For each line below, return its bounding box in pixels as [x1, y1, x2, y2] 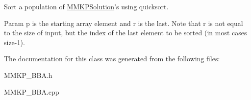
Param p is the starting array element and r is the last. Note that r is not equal [4, 18, 243, 28]
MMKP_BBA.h [4, 70, 52, 80]
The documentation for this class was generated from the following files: [4, 53, 220, 64]
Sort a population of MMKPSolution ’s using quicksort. [4, 1, 169, 11]
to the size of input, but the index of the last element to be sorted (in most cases [4, 27, 247, 38]
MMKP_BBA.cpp [4, 86, 59, 97]
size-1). [4, 37, 25, 47]
